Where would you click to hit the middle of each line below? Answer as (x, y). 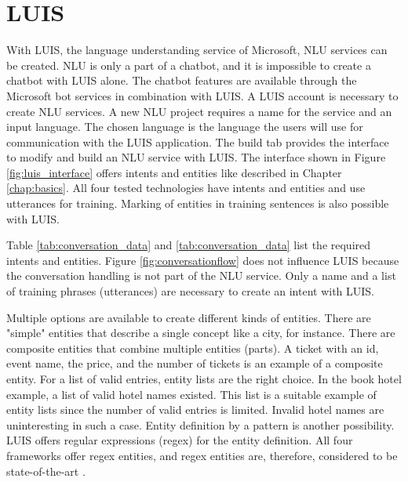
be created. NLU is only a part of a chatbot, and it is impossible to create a (189, 65)
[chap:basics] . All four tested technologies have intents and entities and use (186, 188)
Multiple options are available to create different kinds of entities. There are (189, 317)
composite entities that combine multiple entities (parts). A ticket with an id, (193, 348)
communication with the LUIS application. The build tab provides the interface (198, 141)
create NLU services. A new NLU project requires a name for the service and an (199, 111)
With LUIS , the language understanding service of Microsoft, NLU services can (197, 50)
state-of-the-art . (46, 471)
